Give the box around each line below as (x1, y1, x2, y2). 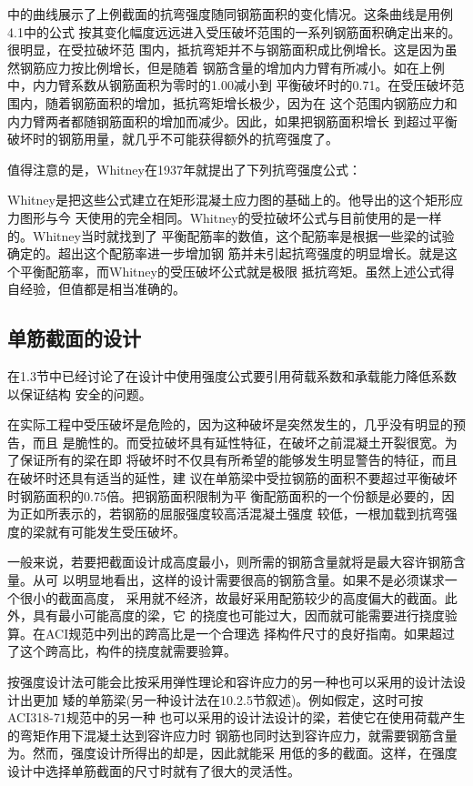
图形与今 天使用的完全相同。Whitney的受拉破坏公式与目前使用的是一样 (19, 207, 442, 227)
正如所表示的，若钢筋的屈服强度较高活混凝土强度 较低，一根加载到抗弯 (19, 504, 445, 523)
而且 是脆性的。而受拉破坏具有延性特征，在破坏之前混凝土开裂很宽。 (32, 432, 445, 451)
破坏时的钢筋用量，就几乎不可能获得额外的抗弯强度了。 (7, 129, 338, 148)
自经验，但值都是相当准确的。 (7, 279, 186, 298)
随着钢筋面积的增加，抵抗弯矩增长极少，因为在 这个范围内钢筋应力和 (45, 93, 458, 112)
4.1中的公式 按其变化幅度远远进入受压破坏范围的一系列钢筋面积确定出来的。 (7, 22, 461, 41)
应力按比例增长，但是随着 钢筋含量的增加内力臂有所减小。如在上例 (45, 57, 445, 76)
